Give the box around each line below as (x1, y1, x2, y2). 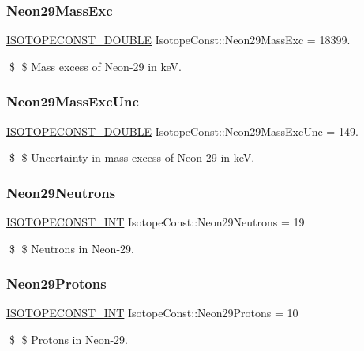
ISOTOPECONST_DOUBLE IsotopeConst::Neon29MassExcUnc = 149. (6, 122, 358, 139)
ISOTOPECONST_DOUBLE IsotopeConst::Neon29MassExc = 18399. (6, 32, 351, 48)
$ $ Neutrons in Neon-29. (9, 240, 134, 256)
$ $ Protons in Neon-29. (9, 331, 128, 348)
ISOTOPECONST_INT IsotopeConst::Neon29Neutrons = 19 (6, 214, 305, 230)
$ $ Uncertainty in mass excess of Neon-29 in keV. (9, 149, 255, 166)
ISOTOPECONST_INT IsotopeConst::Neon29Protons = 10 (6, 304, 298, 321)
